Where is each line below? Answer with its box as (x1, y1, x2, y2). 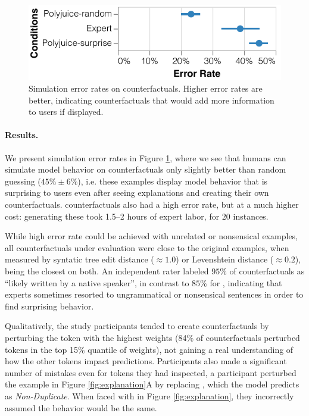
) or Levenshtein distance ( (176, 253, 274, 265)
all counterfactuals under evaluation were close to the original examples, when (5, 241, 289, 254)
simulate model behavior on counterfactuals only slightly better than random (5, 163, 286, 176)
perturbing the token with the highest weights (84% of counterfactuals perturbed (5, 331, 300, 343)
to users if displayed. (29, 105, 104, 118)
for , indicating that (210, 276, 282, 289)
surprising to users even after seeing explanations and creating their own (5, 186, 269, 199)
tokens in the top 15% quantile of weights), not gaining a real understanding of (5, 343, 294, 355)
